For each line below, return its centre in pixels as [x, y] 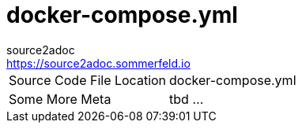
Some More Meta [60, 99]
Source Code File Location [88, 80]
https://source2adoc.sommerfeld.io [98, 63]
